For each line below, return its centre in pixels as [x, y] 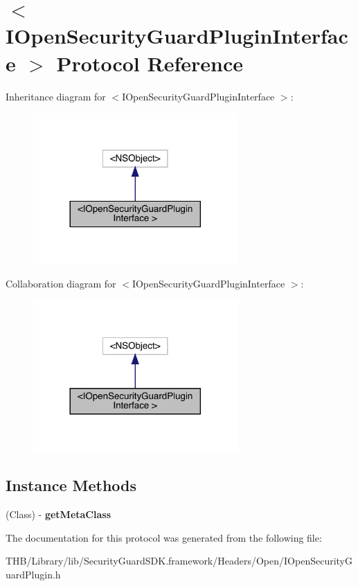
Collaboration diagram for [61, 284]
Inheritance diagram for [56, 96]
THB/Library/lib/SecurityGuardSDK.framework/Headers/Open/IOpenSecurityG [179, 561]
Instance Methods [71, 485]
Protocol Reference [150, 63]
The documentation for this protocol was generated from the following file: [164, 537]
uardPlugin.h [33, 575]
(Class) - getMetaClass [58, 514]
